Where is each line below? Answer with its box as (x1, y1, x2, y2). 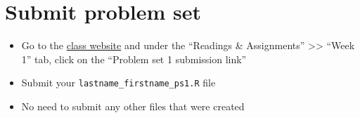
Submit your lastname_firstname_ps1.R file (21, 75, 216, 90)
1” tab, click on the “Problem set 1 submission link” (21, 51, 247, 66)
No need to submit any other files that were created (21, 98, 245, 113)
